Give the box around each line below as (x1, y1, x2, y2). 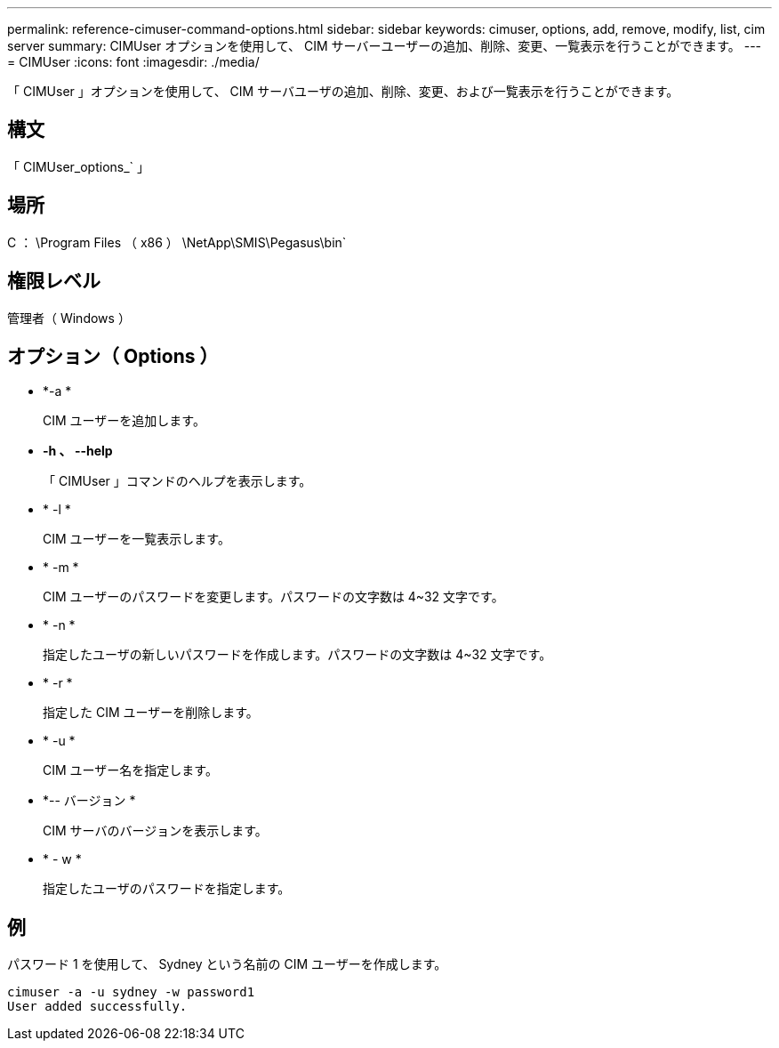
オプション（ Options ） (7, 344, 219, 367)
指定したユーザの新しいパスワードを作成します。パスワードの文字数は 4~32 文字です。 (43, 647, 552, 663)
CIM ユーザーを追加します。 (43, 413, 205, 429)
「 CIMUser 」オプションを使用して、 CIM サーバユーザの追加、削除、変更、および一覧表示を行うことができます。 (7, 84, 679, 99)
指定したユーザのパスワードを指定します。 (43, 881, 291, 897)
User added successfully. (7, 999, 188, 1014)
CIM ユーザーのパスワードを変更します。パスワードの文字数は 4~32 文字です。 (43, 589, 504, 605)
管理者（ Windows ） (7, 310, 131, 326)
